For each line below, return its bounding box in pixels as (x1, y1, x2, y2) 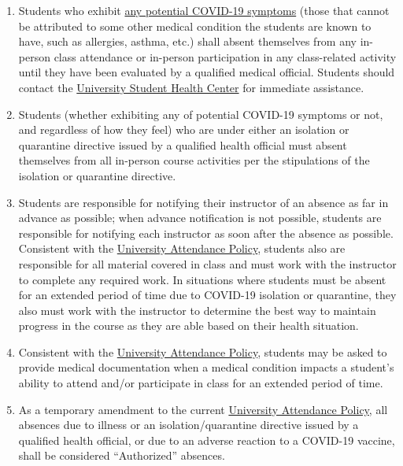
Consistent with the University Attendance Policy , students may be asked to (18, 343, 387, 360)
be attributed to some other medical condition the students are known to (18, 17, 372, 34)
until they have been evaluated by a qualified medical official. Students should (18, 64, 395, 80)
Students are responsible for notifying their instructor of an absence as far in (18, 194, 389, 210)
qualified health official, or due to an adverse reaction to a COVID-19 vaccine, (18, 431, 395, 448)
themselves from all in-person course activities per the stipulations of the (18, 152, 370, 168)
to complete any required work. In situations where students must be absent (18, 271, 386, 287)
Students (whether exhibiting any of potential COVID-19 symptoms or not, (18, 105, 383, 122)
